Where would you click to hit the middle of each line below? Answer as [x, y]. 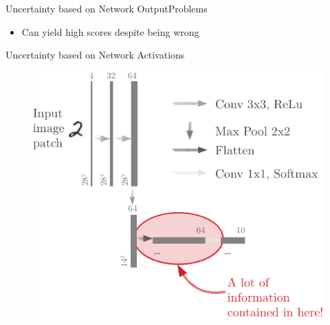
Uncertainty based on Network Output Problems [107, 8]
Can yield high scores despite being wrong [110, 31]
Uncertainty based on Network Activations [95, 55]
